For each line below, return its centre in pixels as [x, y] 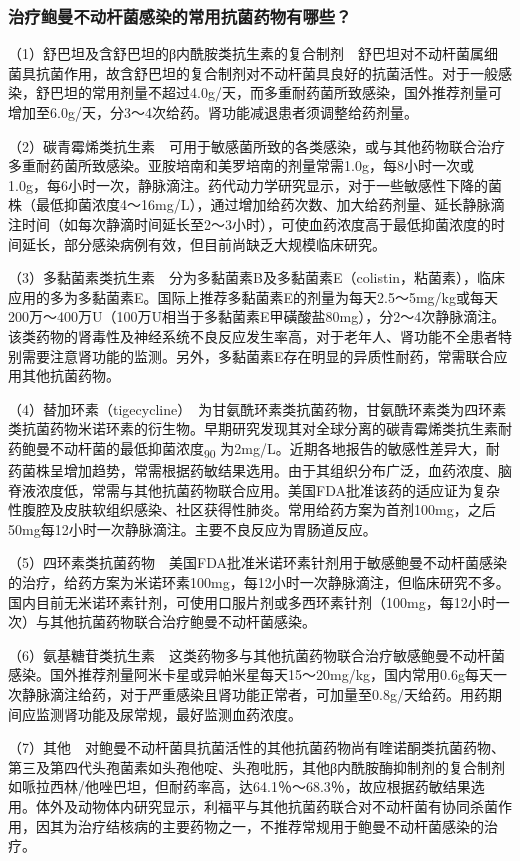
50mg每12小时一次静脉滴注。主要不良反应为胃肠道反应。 [192, 528]
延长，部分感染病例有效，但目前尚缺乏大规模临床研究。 [203, 243]
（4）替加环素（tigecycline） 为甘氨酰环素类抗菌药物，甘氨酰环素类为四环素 [257, 408]
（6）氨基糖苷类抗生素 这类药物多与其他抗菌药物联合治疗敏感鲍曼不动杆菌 [256, 654]
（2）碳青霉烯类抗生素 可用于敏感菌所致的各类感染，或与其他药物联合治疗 [256, 145]
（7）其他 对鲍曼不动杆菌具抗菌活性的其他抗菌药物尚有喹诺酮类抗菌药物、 [256, 747]
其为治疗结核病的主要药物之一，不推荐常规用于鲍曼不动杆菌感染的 [266, 825]
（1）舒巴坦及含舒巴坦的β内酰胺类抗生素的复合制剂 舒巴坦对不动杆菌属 [246, 53]
